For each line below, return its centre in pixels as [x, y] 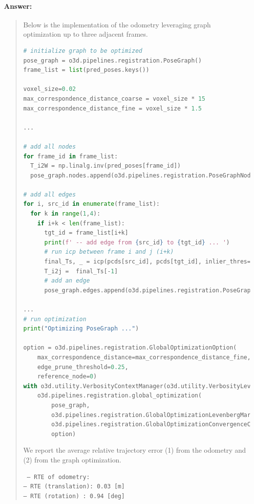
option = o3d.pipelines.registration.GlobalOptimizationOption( [130, 348]
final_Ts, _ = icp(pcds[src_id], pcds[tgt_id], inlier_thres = [148, 262]
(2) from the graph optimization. [72, 459]
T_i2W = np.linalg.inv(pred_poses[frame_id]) [106, 166]
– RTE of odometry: [58, 477]
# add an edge [67, 281]
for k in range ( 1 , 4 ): [65, 214]
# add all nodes [50, 146]
